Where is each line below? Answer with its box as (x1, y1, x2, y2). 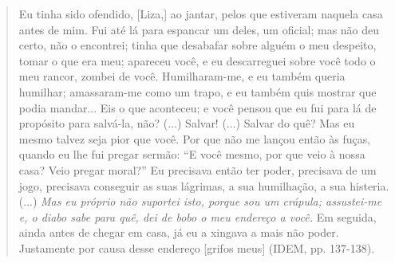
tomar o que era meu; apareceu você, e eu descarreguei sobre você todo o (18, 52, 376, 69)
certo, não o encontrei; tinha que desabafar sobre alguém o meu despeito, (18, 37, 377, 53)
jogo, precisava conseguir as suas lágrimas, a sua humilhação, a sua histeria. (18, 177, 389, 194)
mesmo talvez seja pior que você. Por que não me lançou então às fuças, (18, 130, 371, 147)
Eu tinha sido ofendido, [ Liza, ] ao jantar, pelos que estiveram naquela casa (18, 6, 383, 22)
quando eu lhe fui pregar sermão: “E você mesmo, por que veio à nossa (18, 146, 365, 163)
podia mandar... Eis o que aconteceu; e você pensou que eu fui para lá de (18, 99, 377, 116)
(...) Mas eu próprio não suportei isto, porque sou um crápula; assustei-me (18, 193, 382, 210)
